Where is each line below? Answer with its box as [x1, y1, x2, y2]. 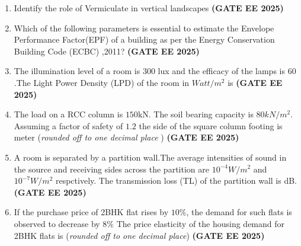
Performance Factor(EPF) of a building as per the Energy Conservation [14, 33, 275, 46]
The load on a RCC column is [14, 108, 123, 120]
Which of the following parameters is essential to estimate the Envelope [14, 21, 274, 34]
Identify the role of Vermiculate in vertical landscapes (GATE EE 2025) [14, 2, 284, 14]
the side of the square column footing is [139, 119, 283, 132]
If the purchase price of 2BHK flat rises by [14, 206, 169, 218]
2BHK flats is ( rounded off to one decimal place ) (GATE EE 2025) [14, 229, 265, 241]
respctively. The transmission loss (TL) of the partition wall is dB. [55, 174, 297, 187]
